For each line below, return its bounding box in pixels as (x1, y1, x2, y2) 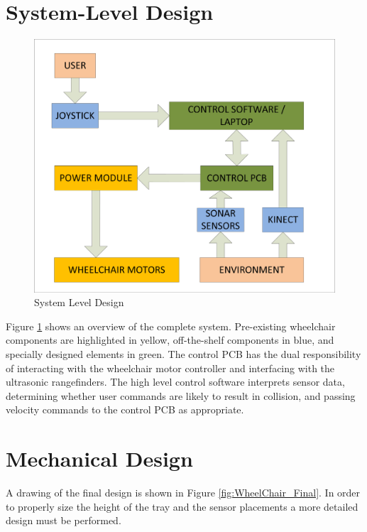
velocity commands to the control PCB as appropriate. (6, 402, 244, 417)
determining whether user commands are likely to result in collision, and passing (6, 388, 356, 403)
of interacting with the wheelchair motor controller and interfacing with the (6, 360, 335, 375)
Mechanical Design (6, 444, 193, 473)
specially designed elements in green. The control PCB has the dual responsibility (6, 347, 361, 361)
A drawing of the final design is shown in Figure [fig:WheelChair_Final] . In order (6, 485, 361, 500)
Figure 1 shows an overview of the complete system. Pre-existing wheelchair (6, 318, 336, 333)
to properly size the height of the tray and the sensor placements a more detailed (6, 499, 358, 514)
